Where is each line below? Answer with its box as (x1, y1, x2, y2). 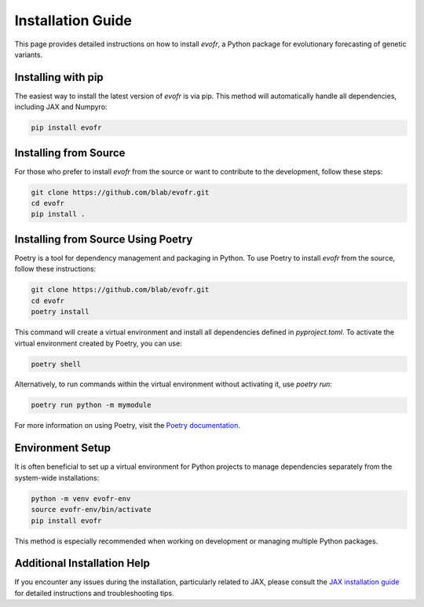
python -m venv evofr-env (31, 494, 131, 503)
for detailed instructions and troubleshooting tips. (14, 588, 174, 598)
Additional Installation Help (14, 557, 151, 570)
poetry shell (31, 360, 82, 368)
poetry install (31, 307, 90, 316)
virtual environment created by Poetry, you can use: (14, 338, 182, 348)
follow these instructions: (14, 264, 97, 274)
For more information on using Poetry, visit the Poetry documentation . (14, 421, 241, 430)
